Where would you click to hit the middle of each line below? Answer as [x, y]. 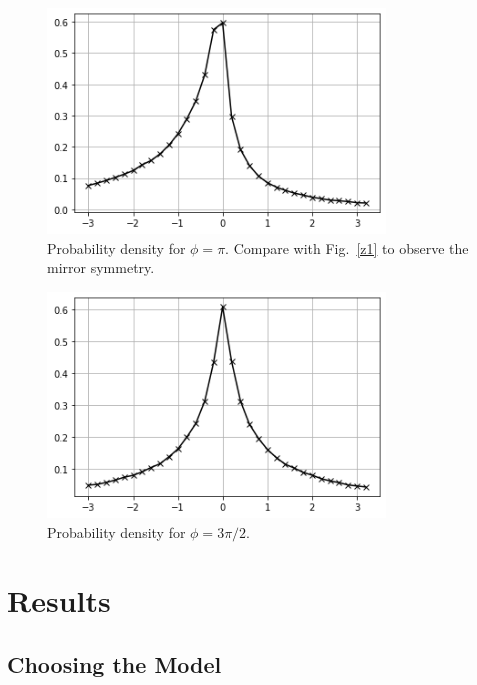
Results [59, 600]
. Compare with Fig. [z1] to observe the [347, 247]
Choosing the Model [114, 663]
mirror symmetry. [101, 267]
